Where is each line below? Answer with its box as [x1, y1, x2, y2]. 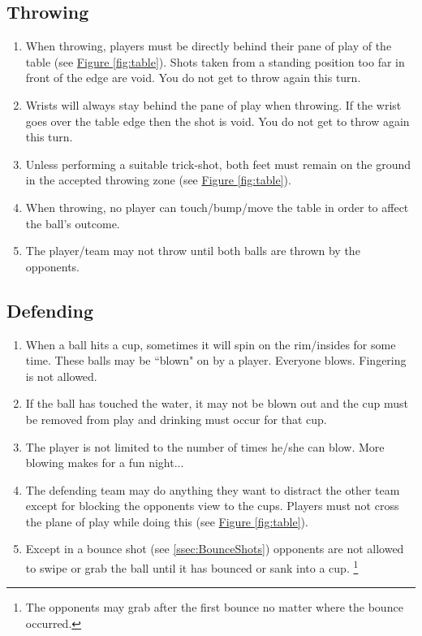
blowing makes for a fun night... [25, 454, 184, 471]
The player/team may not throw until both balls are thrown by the [25, 242, 360, 259]
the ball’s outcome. [25, 214, 120, 231]
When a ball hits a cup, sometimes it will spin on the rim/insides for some [25, 335, 396, 353]
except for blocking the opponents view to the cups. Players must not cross [25, 497, 399, 514]
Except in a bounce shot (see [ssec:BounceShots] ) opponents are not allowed [25, 540, 404, 557]
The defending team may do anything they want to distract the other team [25, 481, 400, 498]
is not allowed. [25, 367, 97, 384]
